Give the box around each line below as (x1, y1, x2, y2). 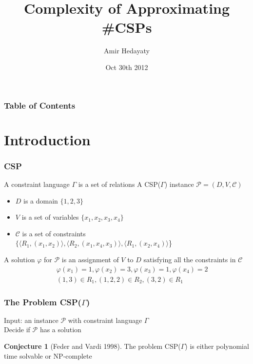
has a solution (39, 324, 81, 335)
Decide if (4, 324, 30, 335)
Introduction (4, 129, 91, 149)
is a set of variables (21, 212, 79, 222)
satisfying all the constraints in (143, 254, 236, 264)
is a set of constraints (22, 228, 86, 238)
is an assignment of (61, 254, 119, 264)
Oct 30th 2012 (105, 62, 148, 72)
